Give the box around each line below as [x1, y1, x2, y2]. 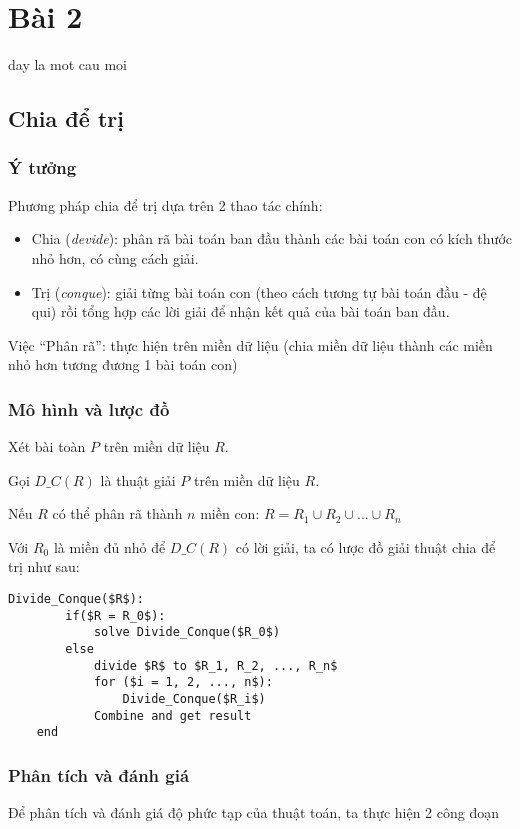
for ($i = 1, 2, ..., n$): [93, 675, 273, 690]
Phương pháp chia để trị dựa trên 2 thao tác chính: [8, 194, 323, 215]
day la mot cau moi [8, 54, 127, 75]
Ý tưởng [8, 155, 77, 180]
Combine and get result [93, 708, 252, 723]
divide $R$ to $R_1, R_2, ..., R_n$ [93, 658, 338, 673]
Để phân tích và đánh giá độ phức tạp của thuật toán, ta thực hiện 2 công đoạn [8, 802, 500, 823]
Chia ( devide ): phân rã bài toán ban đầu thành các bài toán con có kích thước [31, 228, 512, 249]
